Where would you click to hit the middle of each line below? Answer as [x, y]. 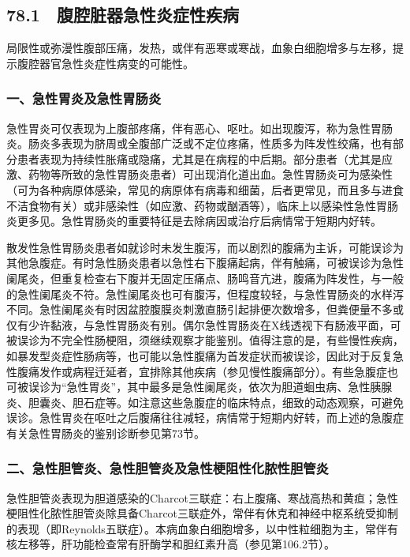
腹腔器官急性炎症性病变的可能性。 [105, 63]
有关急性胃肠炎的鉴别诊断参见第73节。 [106, 433]
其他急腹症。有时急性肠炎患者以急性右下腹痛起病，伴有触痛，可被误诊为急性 [205, 263]
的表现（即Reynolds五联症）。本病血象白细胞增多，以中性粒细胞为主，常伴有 [202, 528]
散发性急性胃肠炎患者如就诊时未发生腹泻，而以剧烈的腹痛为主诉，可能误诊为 [205, 247]
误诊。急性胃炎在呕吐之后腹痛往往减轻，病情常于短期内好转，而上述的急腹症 [205, 418]
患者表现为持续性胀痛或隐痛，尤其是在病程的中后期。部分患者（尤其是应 [205, 158]
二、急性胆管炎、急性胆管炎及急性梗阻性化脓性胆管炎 [168, 468]
